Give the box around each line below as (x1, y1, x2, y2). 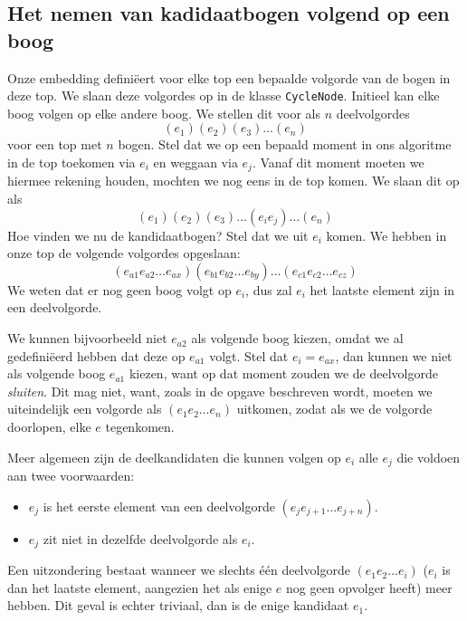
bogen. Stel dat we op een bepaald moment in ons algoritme (118, 135, 452, 154)
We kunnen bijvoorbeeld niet (7, 329, 167, 348)
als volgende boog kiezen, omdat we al (191, 329, 404, 348)
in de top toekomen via (7, 153, 136, 172)
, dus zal (245, 280, 292, 299)
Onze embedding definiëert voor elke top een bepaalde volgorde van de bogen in (7, 68, 451, 87)
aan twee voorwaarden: (7, 466, 135, 485)
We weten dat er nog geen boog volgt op (7, 280, 232, 299)
